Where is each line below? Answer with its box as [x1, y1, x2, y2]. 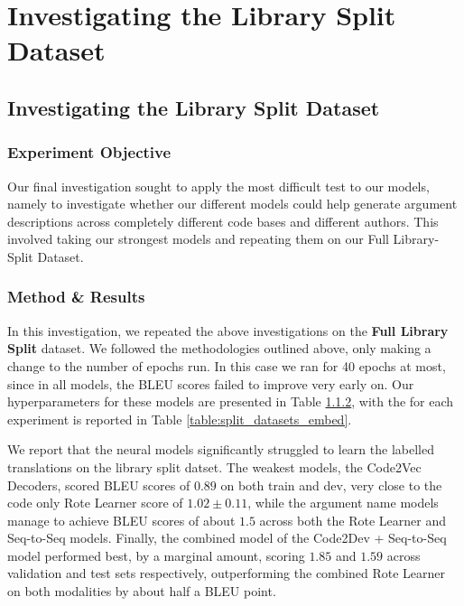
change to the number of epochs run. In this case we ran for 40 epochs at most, [7, 356, 446, 375]
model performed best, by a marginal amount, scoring [7, 545, 305, 564]
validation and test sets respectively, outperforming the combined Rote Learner [7, 564, 446, 583]
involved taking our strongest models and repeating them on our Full [7, 229, 389, 248]
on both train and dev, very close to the [220, 475, 442, 494]
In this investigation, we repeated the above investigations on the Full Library [7, 321, 449, 340]
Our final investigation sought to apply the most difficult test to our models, [7, 176, 430, 195]
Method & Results [7, 285, 145, 308]
